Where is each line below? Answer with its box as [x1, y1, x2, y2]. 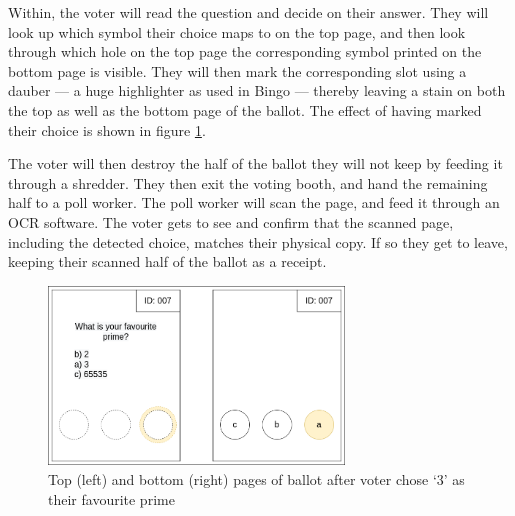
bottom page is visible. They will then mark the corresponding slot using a [8, 60, 467, 81]
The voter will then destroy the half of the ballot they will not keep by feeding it [8, 153, 503, 174]
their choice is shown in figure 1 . [8, 119, 206, 140]
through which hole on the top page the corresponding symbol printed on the [8, 41, 482, 62]
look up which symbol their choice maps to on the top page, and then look [8, 21, 466, 42]
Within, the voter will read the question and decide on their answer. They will [8, 2, 489, 22]
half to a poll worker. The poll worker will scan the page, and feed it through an [8, 192, 500, 213]
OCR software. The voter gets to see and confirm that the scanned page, [8, 211, 454, 232]
